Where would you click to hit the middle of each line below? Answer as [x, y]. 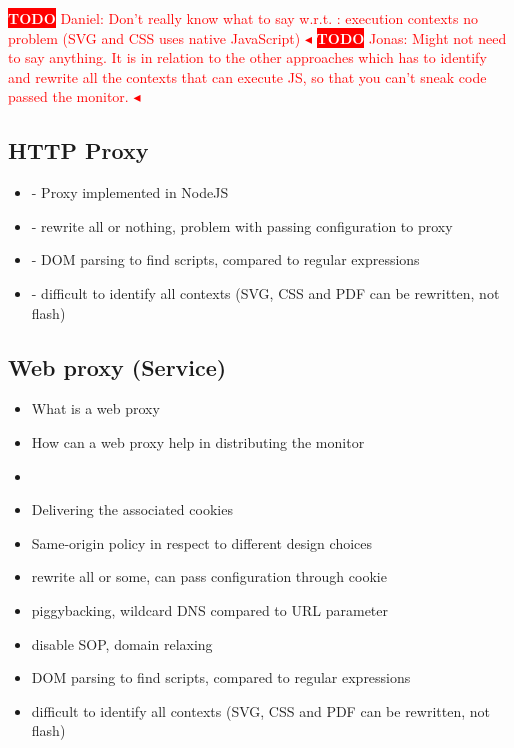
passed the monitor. [68, 96]
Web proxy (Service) [117, 366]
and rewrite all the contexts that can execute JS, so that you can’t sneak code [247, 76]
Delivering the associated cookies [132, 509]
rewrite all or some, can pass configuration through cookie [209, 576]
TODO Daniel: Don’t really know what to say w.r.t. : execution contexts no [243, 18]
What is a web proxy [95, 408]
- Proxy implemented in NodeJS [130, 192]
